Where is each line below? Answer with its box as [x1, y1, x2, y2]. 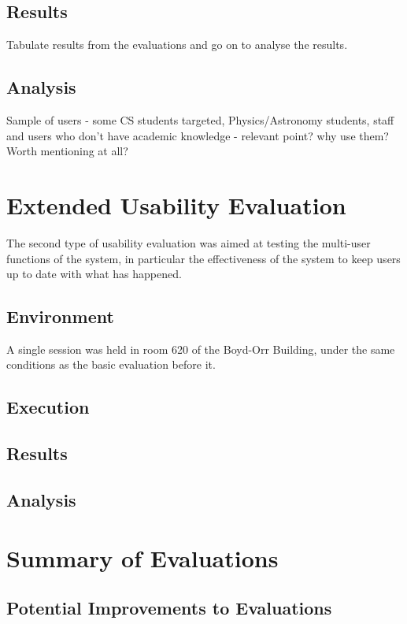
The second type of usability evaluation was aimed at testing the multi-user [6, 234, 371, 251]
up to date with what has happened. [6, 266, 182, 282]
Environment [6, 304, 114, 329]
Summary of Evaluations [6, 541, 279, 574]
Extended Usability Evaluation [6, 188, 346, 221]
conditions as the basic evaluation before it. [6, 356, 216, 373]
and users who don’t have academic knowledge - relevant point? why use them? [6, 127, 389, 143]
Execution [6, 395, 90, 419]
